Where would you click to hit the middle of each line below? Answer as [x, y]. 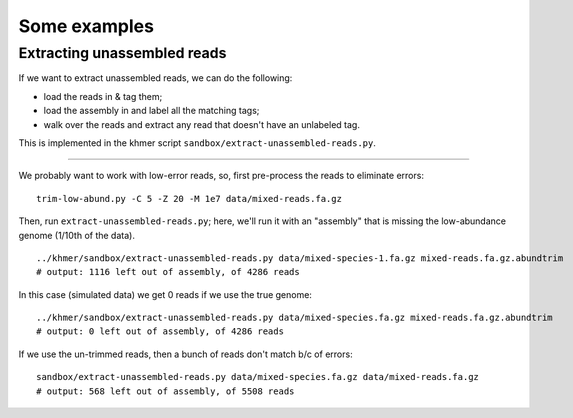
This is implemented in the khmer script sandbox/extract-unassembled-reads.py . [197, 142]
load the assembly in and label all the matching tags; [151, 111]
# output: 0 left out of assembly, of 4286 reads [160, 331]
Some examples [86, 26]
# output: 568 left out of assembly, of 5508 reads [165, 391]
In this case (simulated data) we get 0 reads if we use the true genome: [165, 294]
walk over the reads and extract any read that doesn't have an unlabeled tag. [201, 124]
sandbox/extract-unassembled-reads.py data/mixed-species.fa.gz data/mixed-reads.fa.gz [258, 377]
